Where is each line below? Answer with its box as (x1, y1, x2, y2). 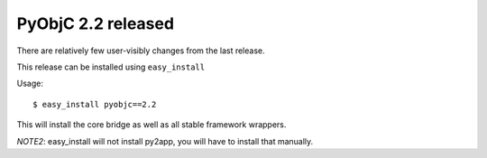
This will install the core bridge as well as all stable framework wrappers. (16, 119, 287, 130)
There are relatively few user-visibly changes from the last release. (16, 45, 265, 56)
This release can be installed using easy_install (16, 61, 206, 72)
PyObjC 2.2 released (16, 14, 175, 33)
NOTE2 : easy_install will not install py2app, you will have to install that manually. (16, 135, 314, 146)
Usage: (16, 78, 44, 89)
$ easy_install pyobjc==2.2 (32, 99, 157, 109)
